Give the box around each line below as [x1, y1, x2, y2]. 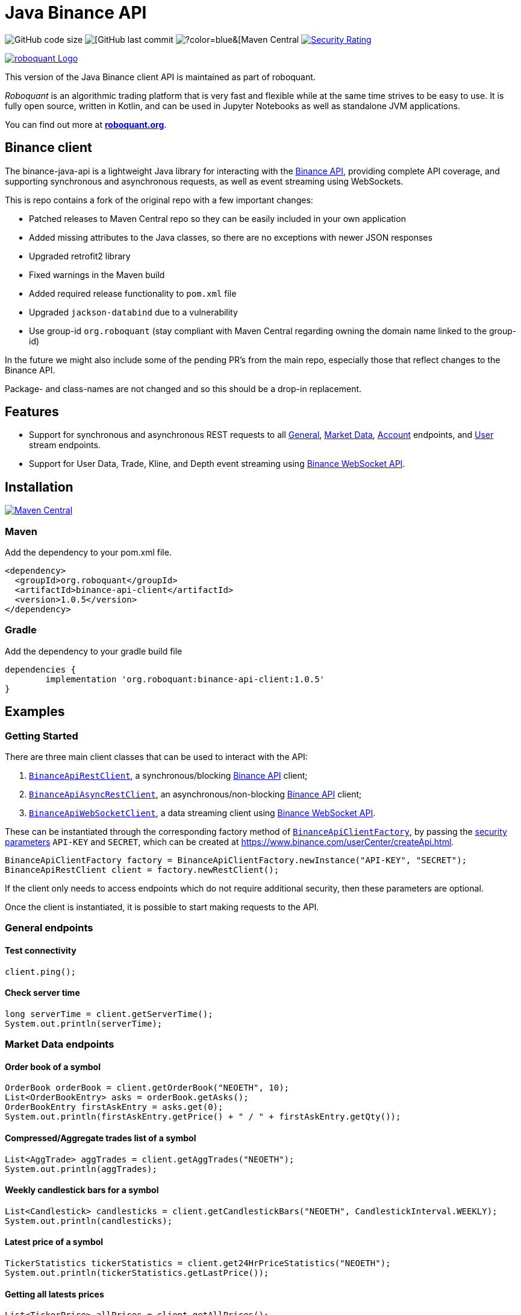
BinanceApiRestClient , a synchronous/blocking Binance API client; [29, 770, 308, 781]
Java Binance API [5, 2, 147, 23]
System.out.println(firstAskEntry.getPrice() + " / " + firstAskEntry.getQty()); [5, 1112, 401, 1122]
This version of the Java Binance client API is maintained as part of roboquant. [5, 71, 316, 82]
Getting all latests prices [5, 1288, 104, 1299]
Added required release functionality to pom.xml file [29, 288, 237, 299]
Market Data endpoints [5, 1038, 114, 1051]
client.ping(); [5, 966, 76, 977]
